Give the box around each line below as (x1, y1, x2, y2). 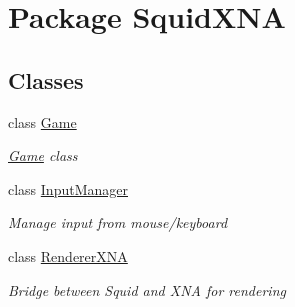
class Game (8, 111, 77, 132)
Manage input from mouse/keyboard (8, 212, 228, 233)
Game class (8, 145, 78, 166)
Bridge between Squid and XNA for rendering (8, 279, 286, 300)
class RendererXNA (8, 245, 128, 266)
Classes (8, 64, 84, 95)
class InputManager (8, 178, 128, 199)
